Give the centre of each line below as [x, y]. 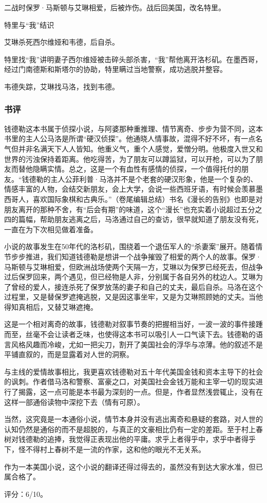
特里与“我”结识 [29, 24]
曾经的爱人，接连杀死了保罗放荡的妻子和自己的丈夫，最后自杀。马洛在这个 [137, 286]
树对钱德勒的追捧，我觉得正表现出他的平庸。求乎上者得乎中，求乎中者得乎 [130, 439]
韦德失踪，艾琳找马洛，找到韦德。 [62, 86]
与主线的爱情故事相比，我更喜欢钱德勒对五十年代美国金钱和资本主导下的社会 [133, 371]
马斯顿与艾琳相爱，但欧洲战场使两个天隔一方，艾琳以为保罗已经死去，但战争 [133, 266]
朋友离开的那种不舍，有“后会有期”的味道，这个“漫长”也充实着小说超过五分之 [133, 209]
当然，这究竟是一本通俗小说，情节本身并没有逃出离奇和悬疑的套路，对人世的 [133, 419]
